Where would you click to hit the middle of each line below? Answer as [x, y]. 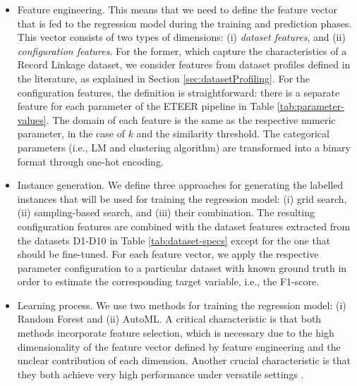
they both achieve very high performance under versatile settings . [161, 374]
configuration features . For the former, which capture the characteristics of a [182, 50]
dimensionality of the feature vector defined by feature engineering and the [179, 346]
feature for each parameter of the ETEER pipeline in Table [146, 106]
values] [32, 119]
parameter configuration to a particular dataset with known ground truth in [182, 267]
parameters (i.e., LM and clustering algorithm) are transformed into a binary [184, 147]
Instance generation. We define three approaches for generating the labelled [180, 185]
